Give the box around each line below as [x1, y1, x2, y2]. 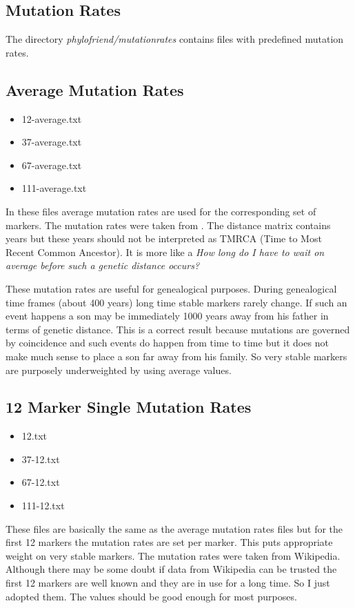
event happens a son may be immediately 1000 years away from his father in [6, 308, 329, 323]
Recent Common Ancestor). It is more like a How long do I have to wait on [6, 244, 325, 259]
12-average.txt [21, 111, 82, 126]
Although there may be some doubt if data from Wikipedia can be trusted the [6, 562, 337, 576]
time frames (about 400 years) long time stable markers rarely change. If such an [6, 295, 347, 309]
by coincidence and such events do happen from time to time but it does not [6, 335, 329, 350]
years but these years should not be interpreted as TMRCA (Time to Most [6, 231, 322, 246]
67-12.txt [21, 475, 60, 489]
